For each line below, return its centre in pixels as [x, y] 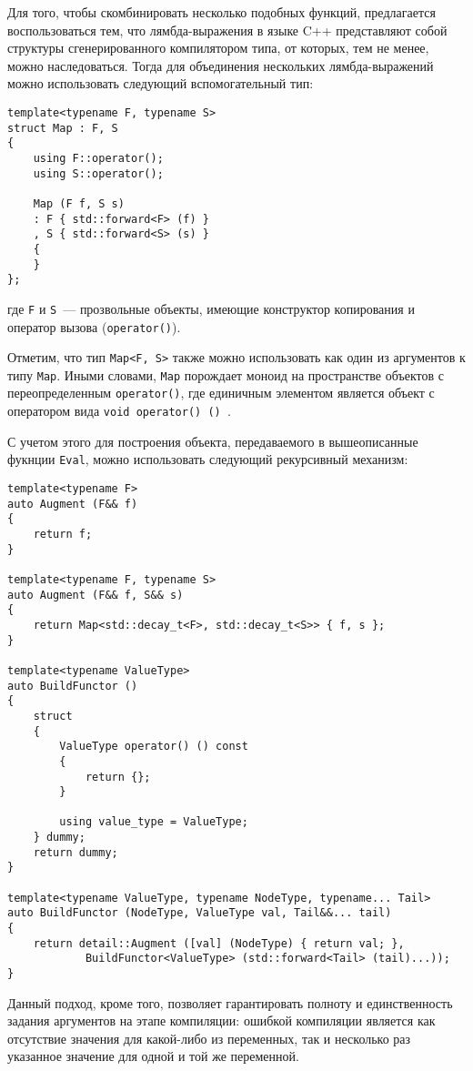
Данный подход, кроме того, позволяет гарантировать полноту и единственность [230, 1002]
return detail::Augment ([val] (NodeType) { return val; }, [219, 943]
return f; [63, 534]
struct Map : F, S [63, 128]
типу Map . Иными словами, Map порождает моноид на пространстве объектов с [226, 374]
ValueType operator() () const [154, 747]
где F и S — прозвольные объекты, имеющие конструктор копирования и [211, 308]
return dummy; [75, 852]
